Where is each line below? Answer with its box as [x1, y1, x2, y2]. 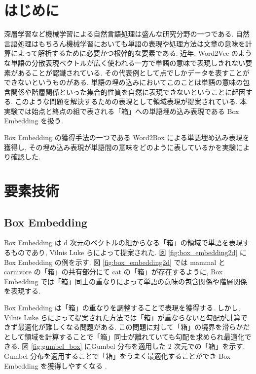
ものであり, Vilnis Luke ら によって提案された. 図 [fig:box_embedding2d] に [10, 247, 247, 258]
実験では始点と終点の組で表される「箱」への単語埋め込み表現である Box [4, 106, 239, 116]
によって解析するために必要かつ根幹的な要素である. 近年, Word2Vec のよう [10, 48, 252, 58]
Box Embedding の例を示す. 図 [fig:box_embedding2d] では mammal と [4, 257, 225, 267]
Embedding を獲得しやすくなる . [4, 360, 107, 371]
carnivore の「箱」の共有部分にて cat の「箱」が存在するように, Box [4, 266, 223, 277]
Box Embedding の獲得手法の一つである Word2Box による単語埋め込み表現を [4, 132, 250, 143]
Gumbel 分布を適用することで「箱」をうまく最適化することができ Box [4, 350, 231, 361]
